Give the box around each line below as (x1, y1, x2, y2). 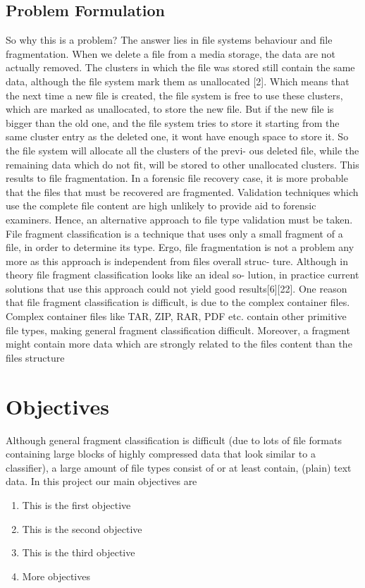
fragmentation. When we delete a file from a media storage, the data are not (6, 46, 336, 61)
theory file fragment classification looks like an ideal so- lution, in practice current (6, 267, 359, 282)
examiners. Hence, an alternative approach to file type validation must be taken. (6, 212, 353, 226)
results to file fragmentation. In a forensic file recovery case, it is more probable (6, 171, 348, 185)
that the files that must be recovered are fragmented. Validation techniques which (6, 184, 359, 199)
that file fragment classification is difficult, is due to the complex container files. (6, 295, 350, 310)
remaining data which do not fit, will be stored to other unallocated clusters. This (6, 157, 359, 171)
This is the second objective (22, 521, 142, 536)
